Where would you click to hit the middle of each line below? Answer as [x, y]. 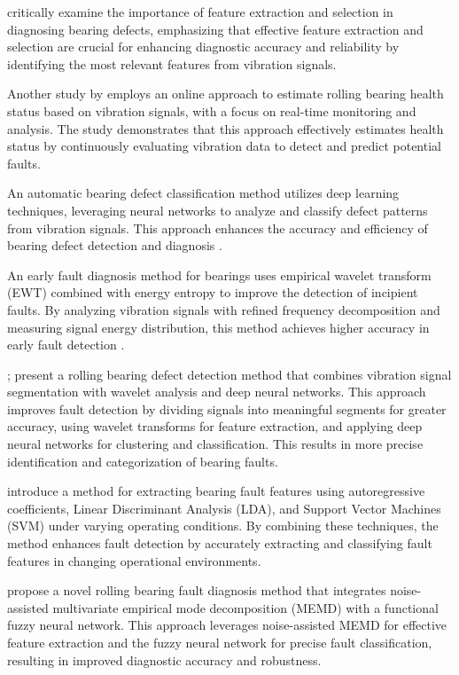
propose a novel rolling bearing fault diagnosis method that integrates [197, 590]
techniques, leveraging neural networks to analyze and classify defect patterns [218, 210]
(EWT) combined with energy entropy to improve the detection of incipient [213, 292]
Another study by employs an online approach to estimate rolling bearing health [226, 94]
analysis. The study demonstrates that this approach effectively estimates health [226, 128]
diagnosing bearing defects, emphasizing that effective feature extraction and [215, 29]
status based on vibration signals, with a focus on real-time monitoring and [212, 110]
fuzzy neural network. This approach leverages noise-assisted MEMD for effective [227, 625]
